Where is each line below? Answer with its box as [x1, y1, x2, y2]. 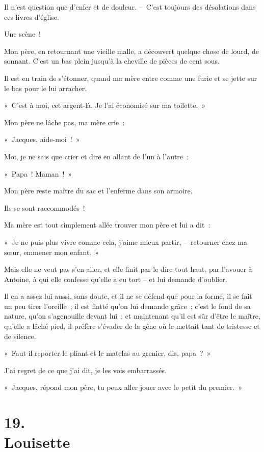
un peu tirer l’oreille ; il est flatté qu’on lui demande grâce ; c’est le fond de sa [4, 300, 251, 311]
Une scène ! [4, 29, 41, 39]
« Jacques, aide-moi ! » [4, 134, 80, 145]
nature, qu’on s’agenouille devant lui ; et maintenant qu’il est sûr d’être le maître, [4, 310, 260, 321]
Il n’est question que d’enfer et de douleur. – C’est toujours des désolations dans [4, 2, 256, 12]
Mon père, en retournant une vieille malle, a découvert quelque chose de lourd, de [4, 45, 259, 56]
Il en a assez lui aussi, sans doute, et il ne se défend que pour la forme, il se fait [4, 291, 252, 301]
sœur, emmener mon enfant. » [4, 246, 99, 257]
